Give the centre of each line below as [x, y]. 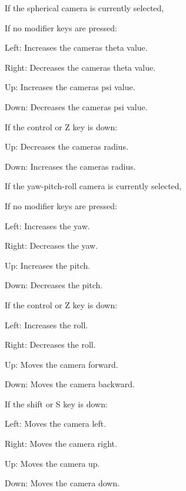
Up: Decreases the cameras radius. [67, 146]
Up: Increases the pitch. [48, 265]
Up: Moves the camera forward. [62, 364]
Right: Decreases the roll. [50, 345]
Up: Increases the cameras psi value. [70, 87]
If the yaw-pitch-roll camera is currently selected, [93, 186]
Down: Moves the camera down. [62, 483]
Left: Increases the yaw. [47, 225]
